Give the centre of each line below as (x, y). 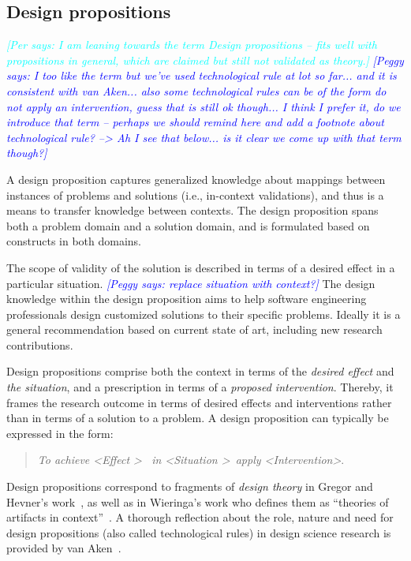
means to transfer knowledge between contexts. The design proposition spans (192, 210)
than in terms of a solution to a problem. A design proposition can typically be (198, 418)
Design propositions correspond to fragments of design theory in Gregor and (190, 486)
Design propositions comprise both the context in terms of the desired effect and (200, 371)
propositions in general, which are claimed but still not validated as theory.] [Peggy (205, 60)
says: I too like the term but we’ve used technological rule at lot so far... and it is (202, 75)
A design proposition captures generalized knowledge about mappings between (196, 179)
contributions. (40, 344)
